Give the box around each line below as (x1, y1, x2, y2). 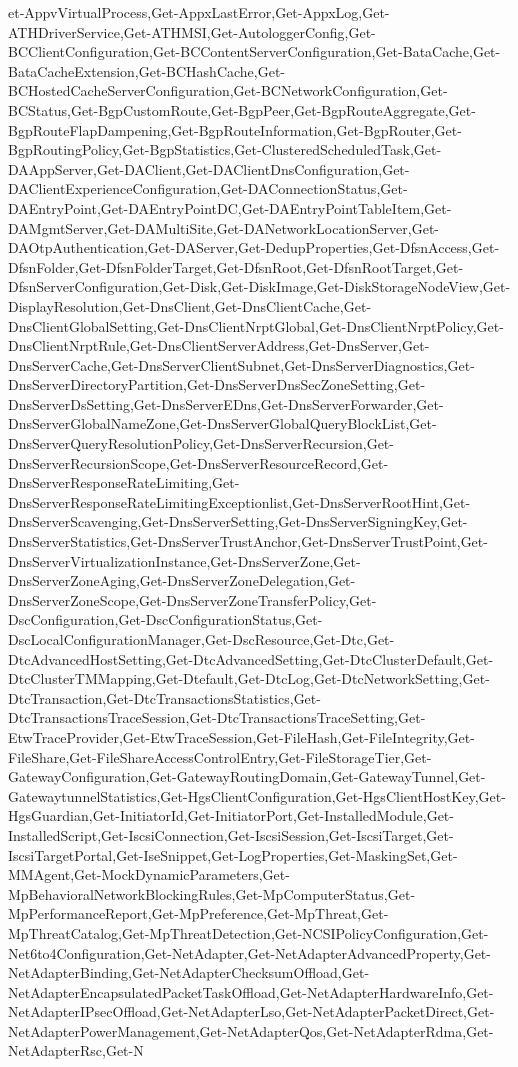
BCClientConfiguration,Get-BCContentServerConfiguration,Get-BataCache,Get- (8, 41, 501, 62)
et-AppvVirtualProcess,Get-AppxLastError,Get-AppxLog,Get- (8, 2, 390, 22)
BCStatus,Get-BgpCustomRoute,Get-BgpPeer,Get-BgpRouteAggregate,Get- (8, 99, 476, 120)
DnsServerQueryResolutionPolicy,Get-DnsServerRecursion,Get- (8, 433, 394, 454)
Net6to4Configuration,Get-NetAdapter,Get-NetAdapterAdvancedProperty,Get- (8, 942, 491, 963)
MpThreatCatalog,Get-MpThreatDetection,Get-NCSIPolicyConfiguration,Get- (8, 922, 489, 943)
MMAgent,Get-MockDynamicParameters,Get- (8, 864, 290, 885)
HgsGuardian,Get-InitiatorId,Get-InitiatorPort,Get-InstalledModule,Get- (8, 805, 454, 826)
